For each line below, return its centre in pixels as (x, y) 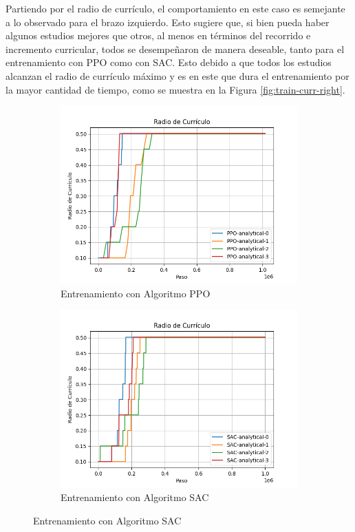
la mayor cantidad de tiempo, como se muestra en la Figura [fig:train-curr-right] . (175, 89)
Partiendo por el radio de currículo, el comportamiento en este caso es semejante (175, 8)
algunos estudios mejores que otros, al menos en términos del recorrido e (158, 35)
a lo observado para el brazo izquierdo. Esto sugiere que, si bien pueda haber (168, 22)
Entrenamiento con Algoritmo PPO (136, 293)
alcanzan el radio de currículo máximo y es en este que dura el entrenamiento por (177, 75)
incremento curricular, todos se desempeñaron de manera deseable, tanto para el (175, 49)
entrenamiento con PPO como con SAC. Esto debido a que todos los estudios (169, 62)
